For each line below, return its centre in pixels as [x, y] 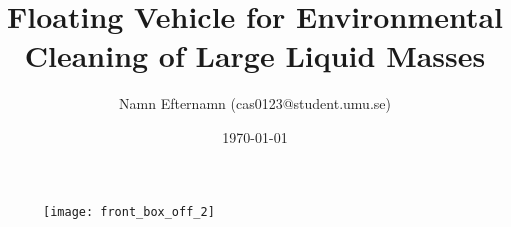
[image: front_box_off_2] [129, 211]
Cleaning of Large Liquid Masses [255, 55]
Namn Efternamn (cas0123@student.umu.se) [255, 103]
